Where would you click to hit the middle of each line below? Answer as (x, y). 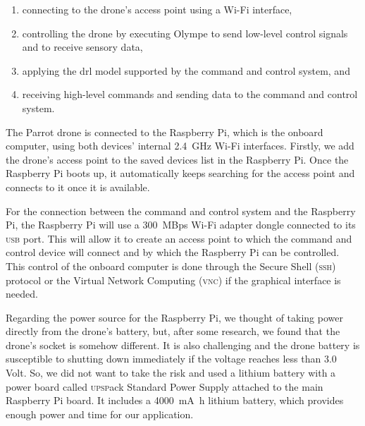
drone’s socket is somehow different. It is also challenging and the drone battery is (183, 345)
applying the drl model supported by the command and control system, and (186, 70)
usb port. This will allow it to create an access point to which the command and (179, 238)
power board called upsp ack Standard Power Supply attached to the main (165, 386)
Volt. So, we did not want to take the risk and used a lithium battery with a (171, 373)
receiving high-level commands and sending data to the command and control (190, 94)
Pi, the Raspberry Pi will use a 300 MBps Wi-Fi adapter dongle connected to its (181, 225)
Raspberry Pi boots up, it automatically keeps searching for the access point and (180, 173)
